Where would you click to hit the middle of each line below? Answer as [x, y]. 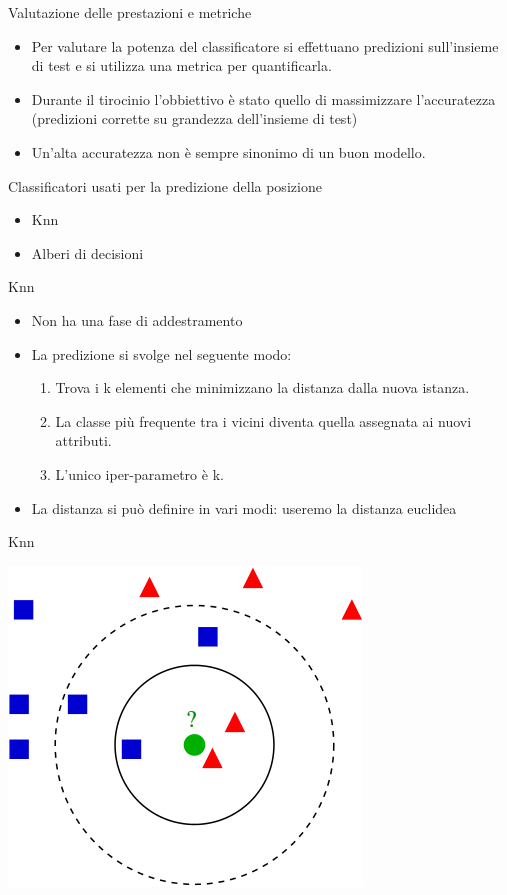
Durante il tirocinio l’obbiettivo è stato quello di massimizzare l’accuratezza [263, 98]
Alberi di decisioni [87, 252]
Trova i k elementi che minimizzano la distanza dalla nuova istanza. [262, 387]
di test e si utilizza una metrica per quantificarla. [181, 65]
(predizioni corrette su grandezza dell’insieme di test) [194, 118]
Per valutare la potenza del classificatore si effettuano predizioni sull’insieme [265, 45]
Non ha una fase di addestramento [137, 319]
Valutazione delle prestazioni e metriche [130, 12]
